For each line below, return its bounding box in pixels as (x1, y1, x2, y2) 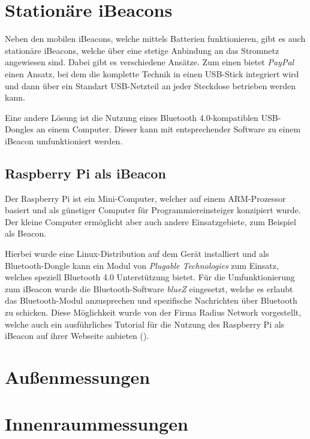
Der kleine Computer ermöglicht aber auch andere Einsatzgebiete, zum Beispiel (5, 215, 296, 228)
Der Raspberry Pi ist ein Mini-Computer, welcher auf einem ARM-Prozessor (5, 192, 286, 204)
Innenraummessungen (5, 411, 188, 436)
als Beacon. (5, 227, 47, 240)
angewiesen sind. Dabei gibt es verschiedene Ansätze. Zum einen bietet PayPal (5, 56, 294, 68)
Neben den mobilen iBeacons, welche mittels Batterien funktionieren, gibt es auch (5, 32, 306, 45)
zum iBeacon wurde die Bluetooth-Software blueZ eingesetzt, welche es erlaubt (5, 282, 293, 295)
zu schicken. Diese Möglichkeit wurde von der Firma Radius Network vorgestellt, (5, 306, 302, 319)
